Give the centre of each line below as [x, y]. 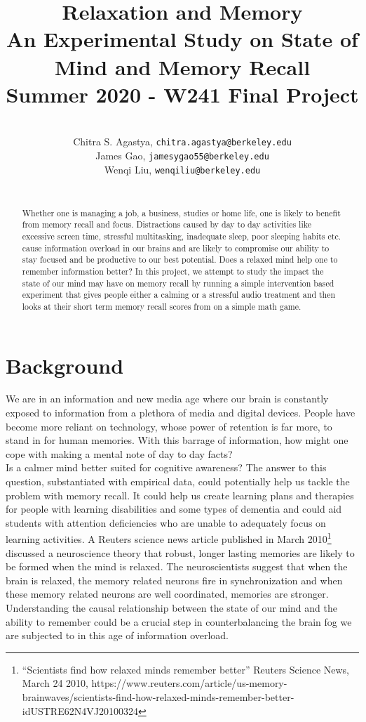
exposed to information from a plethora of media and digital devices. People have [181, 413]
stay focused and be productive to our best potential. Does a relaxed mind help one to [180, 260]
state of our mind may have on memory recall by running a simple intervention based [178, 283]
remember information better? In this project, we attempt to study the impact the [173, 271]
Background [65, 365]
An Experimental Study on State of [182, 39]
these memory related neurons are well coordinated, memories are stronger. [167, 594]
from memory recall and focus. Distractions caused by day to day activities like [167, 224]
